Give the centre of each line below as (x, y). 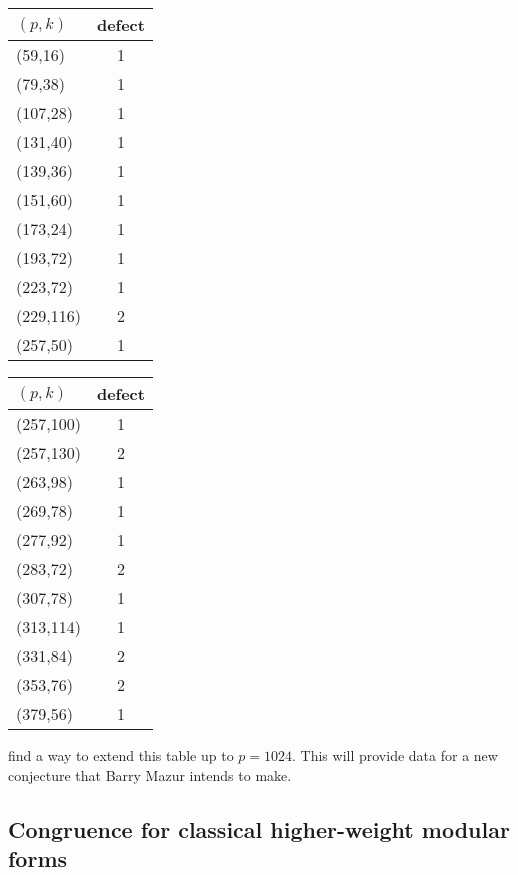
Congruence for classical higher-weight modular (259, 828)
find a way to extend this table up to (121, 755)
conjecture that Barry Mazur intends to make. (150, 774)
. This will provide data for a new (395, 755)
